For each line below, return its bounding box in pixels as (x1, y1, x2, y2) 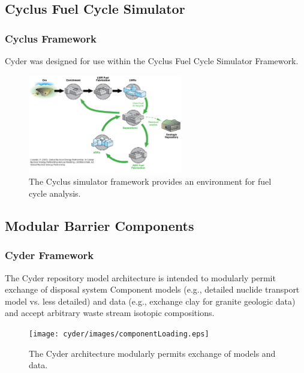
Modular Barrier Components (5, 216, 194, 234)
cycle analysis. (29, 186, 81, 199)
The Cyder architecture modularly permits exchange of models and (29, 347, 276, 359)
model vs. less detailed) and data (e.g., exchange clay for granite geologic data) (5, 294, 296, 307)
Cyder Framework (5, 248, 94, 263)
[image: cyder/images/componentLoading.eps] (29, 329, 209, 338)
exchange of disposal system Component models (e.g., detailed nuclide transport (5, 283, 300, 296)
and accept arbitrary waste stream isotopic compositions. (5, 306, 215, 319)
